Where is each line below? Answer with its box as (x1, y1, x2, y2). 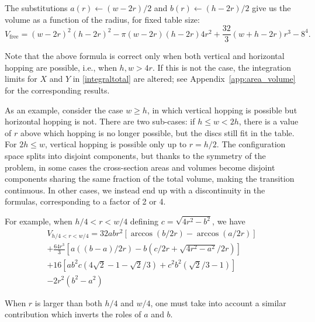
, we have (212, 215, 245, 227)
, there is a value (238, 115, 299, 127)
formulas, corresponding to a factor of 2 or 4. (5, 195, 166, 207)
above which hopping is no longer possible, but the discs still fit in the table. (20, 126, 295, 139)
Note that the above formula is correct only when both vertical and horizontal (5, 50, 285, 62)
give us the (252, 2, 291, 13)
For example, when (5, 215, 72, 227)
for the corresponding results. (5, 84, 110, 96)
